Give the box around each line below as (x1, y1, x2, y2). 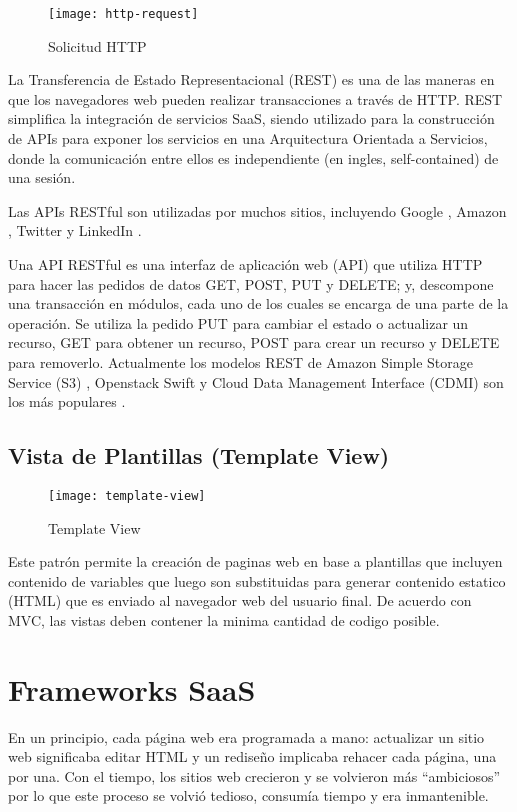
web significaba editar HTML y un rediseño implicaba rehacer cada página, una (8, 746, 497, 767)
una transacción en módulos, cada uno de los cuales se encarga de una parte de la (8, 293, 509, 314)
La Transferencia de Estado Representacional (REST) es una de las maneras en (8, 69, 495, 90)
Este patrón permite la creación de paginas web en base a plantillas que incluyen (8, 551, 503, 572)
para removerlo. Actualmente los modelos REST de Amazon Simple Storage (8, 351, 473, 372)
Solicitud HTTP (48, 35, 147, 56)
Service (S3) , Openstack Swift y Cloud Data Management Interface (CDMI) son (8, 371, 504, 392)
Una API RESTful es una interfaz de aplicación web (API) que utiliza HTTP (8, 254, 483, 274)
